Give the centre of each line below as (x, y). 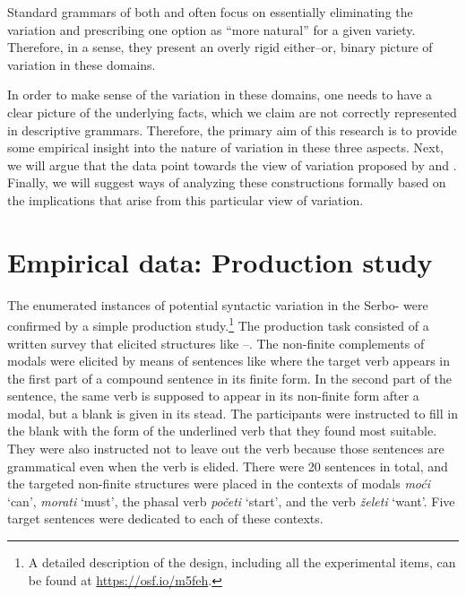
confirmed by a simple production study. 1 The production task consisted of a (218, 324)
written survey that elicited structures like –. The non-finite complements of (216, 343)
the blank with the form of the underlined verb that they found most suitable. (222, 431)
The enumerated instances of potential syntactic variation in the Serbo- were (218, 304)
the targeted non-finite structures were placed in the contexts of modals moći (219, 484)
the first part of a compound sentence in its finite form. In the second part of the (229, 378)
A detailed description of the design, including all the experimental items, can (242, 562)
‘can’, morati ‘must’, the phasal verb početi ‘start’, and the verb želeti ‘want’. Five (231, 501)
